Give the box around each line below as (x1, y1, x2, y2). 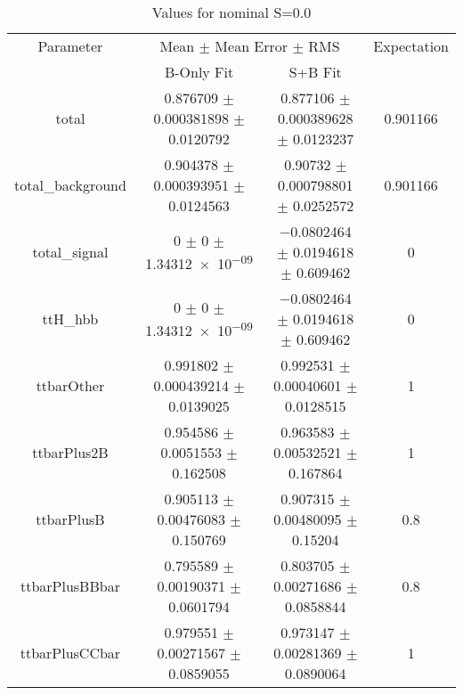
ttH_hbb (42, 308, 99, 329)
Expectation (373, 36, 449, 56)
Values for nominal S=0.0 (151, 2, 312, 22)
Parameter (37, 36, 103, 56)
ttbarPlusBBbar (20, 576, 120, 596)
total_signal (32, 241, 109, 262)
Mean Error (215, 36, 288, 56)
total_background (14, 175, 126, 195)
